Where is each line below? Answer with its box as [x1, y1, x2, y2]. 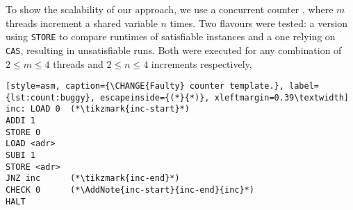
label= [289, 81, 320, 91]
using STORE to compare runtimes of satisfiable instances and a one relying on [6, 29, 336, 44]
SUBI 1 [6, 150, 35, 161]
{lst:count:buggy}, [6, 92, 95, 103]
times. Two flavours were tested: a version [170, 15, 348, 30]
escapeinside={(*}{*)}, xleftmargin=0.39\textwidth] [100, 92, 349, 103]
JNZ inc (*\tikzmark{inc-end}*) [6, 173, 180, 184]
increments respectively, [151, 56, 252, 71]
